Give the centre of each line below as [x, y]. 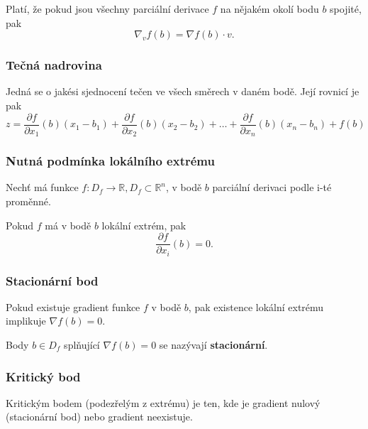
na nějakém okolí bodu [269, 9]
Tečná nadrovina [54, 65]
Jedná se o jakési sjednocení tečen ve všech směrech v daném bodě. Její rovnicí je [183, 91]
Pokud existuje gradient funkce [73, 306]
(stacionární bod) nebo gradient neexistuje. [99, 417]
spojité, [346, 9]
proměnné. [28, 201]
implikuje [26, 321]
